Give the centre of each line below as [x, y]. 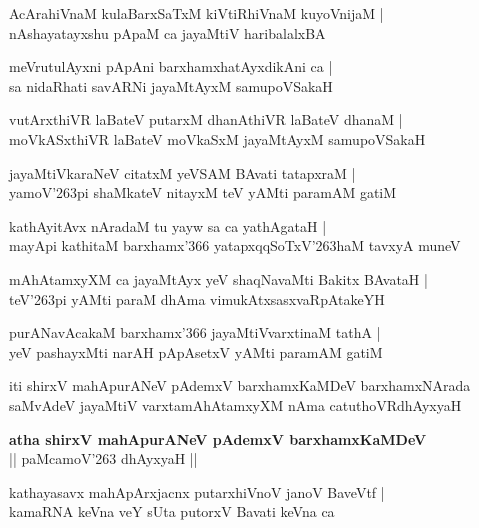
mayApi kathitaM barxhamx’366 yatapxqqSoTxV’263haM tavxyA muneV [235, 245]
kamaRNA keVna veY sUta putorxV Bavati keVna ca [172, 511]
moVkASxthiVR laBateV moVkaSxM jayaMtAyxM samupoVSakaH [217, 138]
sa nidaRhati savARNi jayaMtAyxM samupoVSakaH [171, 85]
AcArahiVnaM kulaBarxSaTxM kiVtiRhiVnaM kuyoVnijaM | [196, 13]
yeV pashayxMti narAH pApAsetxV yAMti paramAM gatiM [196, 351]
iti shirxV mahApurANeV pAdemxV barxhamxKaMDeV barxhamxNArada [240, 385]
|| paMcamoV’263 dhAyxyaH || [103, 458]
